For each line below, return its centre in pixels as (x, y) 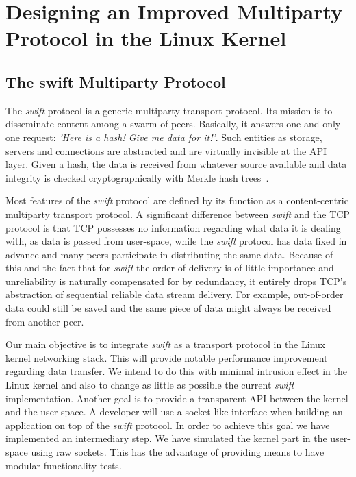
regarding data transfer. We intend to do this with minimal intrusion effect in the (177, 371)
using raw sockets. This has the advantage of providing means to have (178, 452)
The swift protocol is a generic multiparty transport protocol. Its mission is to (169, 110)
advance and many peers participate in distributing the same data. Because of (169, 254)
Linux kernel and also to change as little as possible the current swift (150, 385)
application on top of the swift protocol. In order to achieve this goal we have (168, 425)
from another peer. (45, 321)
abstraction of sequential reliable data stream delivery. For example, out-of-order (175, 294)
